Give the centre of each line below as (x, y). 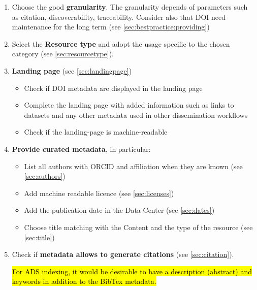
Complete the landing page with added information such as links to (129, 105)
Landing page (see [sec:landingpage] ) (72, 70)
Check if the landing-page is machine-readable (96, 132)
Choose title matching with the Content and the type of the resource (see (138, 227)
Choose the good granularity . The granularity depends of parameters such (130, 7)
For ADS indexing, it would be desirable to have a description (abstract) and (132, 271)
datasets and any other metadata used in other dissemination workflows (136, 115)
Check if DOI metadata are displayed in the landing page (113, 88)
